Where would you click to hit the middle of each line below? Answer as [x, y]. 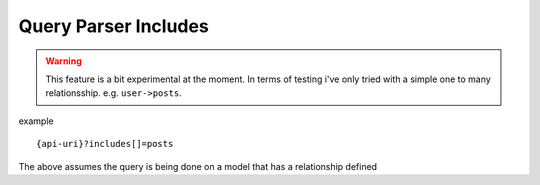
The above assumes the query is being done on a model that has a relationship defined [198, 166]
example [36, 121]
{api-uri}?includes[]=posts [105, 144]
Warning [63, 61]
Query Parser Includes [113, 26]
